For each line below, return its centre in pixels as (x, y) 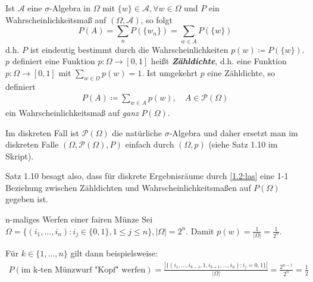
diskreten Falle (32, 144)
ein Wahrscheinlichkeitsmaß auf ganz (72, 112)
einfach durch (150, 144)
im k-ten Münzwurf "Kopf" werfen (83, 270)
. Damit (200, 231)
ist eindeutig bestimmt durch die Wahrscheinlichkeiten (129, 49)
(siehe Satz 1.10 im (243, 144)
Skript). (20, 156)
